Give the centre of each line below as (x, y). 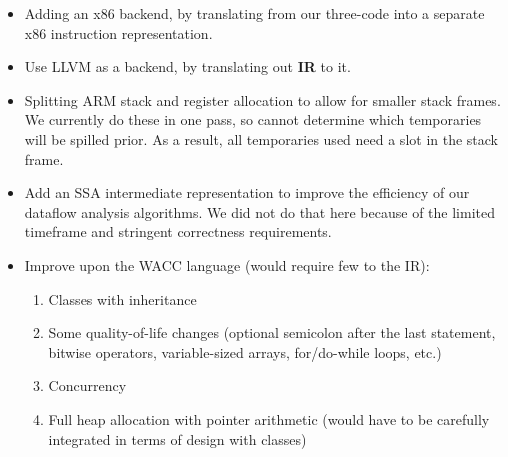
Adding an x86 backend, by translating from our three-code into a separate (254, 13)
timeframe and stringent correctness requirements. (178, 231)
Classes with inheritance (122, 298)
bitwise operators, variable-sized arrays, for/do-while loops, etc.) (245, 351)
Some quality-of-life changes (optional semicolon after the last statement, (272, 332)
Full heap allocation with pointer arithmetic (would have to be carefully (269, 418)
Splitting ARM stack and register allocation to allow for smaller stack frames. (262, 99)
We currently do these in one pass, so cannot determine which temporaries (253, 119)
